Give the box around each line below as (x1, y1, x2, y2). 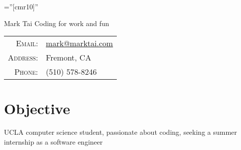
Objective (4, 98, 70, 119)
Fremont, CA (46, 52, 91, 63)
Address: (8, 52, 38, 63)
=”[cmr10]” (4, 1, 38, 11)
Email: (16, 37, 38, 49)
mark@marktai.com (46, 37, 113, 49)
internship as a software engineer (4, 136, 103, 147)
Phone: (14, 66, 38, 78)
